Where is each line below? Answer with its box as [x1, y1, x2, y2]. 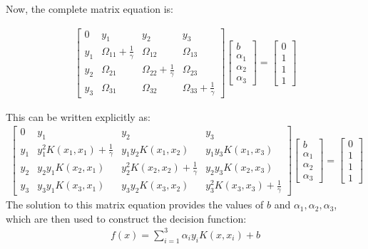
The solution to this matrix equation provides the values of [6, 197, 264, 212]
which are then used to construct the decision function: [6, 211, 247, 226]
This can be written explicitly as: [6, 109, 150, 124]
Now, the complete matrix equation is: [6, 1, 173, 16]
